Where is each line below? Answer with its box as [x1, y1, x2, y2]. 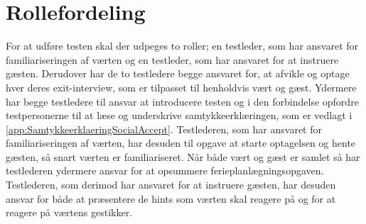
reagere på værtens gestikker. [6, 205, 133, 220]
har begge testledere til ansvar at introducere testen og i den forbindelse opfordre [6, 94, 359, 108]
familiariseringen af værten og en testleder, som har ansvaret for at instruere [6, 52, 339, 67]
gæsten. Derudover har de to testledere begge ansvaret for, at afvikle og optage [6, 66, 350, 81]
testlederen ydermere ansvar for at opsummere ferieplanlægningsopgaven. [6, 163, 324, 178]
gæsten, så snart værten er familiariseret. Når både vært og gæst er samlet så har [6, 149, 360, 164]
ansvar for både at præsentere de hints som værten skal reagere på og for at [6, 191, 336, 206]
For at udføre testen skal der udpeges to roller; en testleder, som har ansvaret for [6, 38, 359, 53]
